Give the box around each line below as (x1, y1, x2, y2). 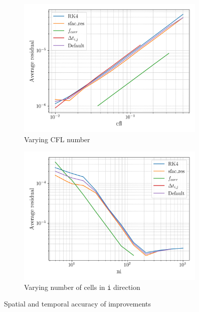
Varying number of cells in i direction (24, 281, 140, 292)
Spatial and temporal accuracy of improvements (4, 298, 151, 309)
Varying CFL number (24, 134, 90, 144)
